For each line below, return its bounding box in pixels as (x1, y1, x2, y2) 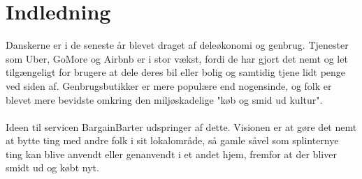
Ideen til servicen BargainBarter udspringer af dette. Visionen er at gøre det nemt (6, 119, 357, 134)
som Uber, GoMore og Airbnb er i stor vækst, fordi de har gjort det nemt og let (6, 51, 348, 65)
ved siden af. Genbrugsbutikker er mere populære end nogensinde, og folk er (6, 78, 332, 93)
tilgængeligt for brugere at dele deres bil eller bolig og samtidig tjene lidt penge (6, 65, 346, 79)
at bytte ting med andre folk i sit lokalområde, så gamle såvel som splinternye (6, 133, 339, 148)
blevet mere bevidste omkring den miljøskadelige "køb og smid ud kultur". (6, 92, 323, 107)
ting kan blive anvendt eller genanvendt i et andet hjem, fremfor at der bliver (6, 146, 337, 161)
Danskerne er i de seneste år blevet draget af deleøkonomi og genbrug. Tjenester (6, 38, 349, 52)
